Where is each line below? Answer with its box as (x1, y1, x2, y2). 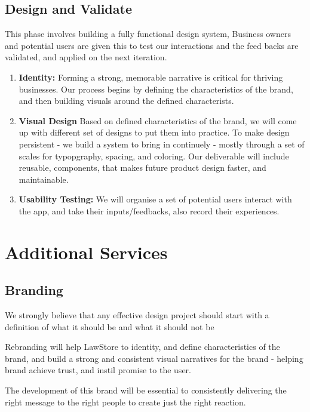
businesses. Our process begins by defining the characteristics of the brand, (19, 82, 293, 95)
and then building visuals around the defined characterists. (19, 94, 234, 107)
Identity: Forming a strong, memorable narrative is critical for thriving (19, 70, 283, 83)
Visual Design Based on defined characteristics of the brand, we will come (19, 114, 297, 127)
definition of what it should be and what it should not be (5, 320, 214, 333)
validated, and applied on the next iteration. (5, 51, 167, 63)
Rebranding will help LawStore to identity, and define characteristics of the (5, 340, 280, 353)
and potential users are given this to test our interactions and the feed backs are (5, 39, 299, 51)
